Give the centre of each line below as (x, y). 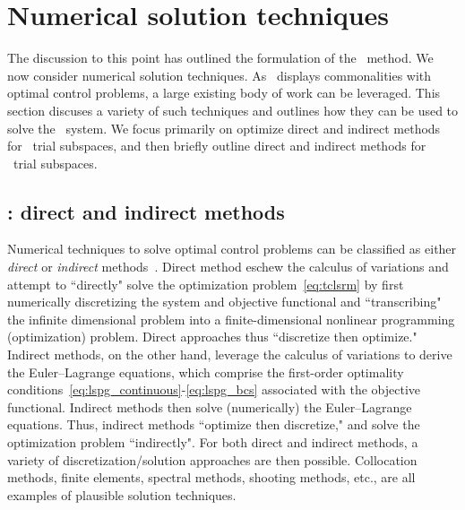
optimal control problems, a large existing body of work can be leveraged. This (224, 93)
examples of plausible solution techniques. (122, 494)
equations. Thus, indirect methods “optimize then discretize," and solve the (214, 424)
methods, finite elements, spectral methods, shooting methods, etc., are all (211, 477)
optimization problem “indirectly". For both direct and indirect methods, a (213, 442)
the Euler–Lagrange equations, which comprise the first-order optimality (206, 372)
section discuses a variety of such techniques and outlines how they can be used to (233, 110)
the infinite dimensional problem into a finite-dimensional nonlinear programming (231, 319)
